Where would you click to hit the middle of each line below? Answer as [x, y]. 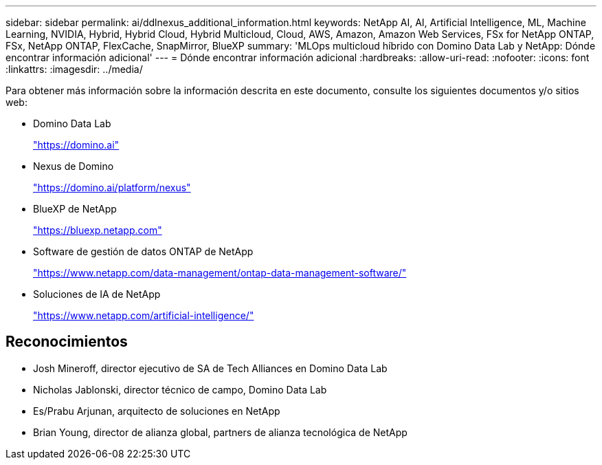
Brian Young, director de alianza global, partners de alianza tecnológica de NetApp [220, 432]
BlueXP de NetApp [75, 209]
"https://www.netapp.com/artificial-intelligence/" [144, 315]
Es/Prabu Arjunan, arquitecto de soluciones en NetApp [157, 411]
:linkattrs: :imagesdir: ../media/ [74, 69]
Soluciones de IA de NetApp [97, 294]
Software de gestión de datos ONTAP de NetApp [143, 251]
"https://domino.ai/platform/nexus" [112, 187]
